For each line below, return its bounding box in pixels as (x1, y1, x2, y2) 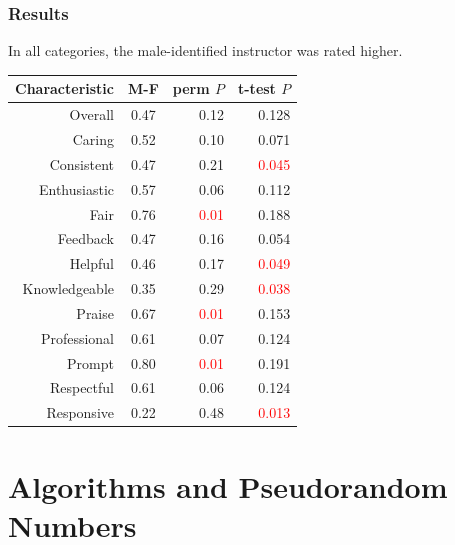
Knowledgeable (22, 278, 114, 299)
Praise (76, 302, 114, 323)
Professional (40, 327, 114, 348)
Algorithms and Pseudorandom (8, 465, 448, 506)
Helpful (69, 253, 114, 274)
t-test (238, 78, 276, 99)
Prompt (67, 352, 114, 373)
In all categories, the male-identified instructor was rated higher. (8, 40, 403, 61)
